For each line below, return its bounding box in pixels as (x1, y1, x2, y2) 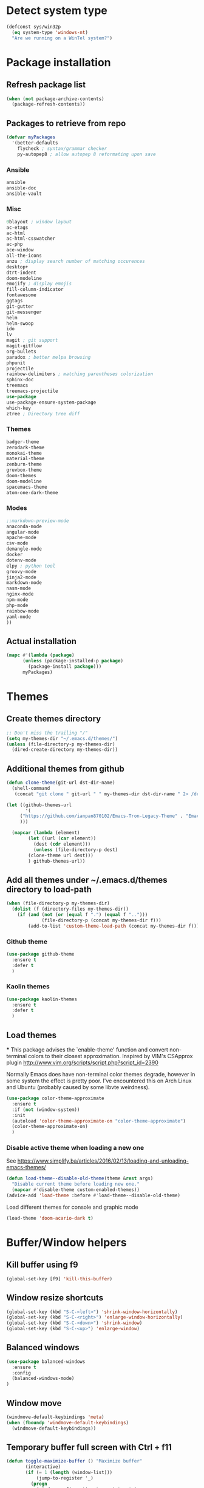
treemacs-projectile (6, 388, 59, 395)
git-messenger (6, 309, 42, 315)
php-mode (6, 602, 29, 608)
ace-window (6, 247, 34, 253)
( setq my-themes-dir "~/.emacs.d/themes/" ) (6, 735, 118, 741)
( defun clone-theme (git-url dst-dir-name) (6, 780, 115, 786)
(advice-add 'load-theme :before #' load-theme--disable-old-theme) (6, 1192, 181, 1199)
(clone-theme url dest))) (28, 852, 94, 858)
